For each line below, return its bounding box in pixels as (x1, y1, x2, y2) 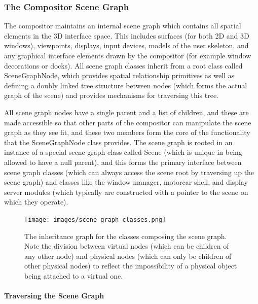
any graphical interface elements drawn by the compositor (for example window (4, 50, 251, 60)
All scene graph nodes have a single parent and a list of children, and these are (4, 107, 249, 117)
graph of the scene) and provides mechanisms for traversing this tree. (4, 90, 219, 100)
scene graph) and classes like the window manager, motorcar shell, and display (4, 177, 248, 187)
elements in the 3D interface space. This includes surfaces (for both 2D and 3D (4, 30, 249, 41)
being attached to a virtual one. (24, 270, 123, 281)
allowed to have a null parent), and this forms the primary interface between (4, 156, 242, 167)
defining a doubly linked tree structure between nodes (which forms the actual (4, 80, 247, 90)
